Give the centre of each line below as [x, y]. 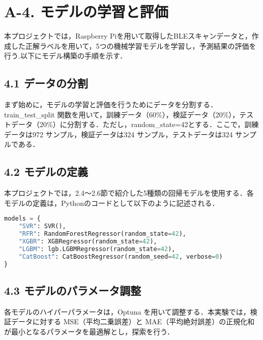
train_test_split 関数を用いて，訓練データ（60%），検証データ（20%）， [122, 114]
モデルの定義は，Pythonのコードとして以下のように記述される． [112, 203]
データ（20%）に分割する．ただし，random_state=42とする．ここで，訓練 [135, 124]
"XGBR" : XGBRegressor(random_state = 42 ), [88, 242]
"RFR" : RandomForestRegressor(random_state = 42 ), [102, 234]
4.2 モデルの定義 [46, 172]
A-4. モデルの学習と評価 [86, 11]
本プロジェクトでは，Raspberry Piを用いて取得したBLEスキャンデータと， [128, 36]
